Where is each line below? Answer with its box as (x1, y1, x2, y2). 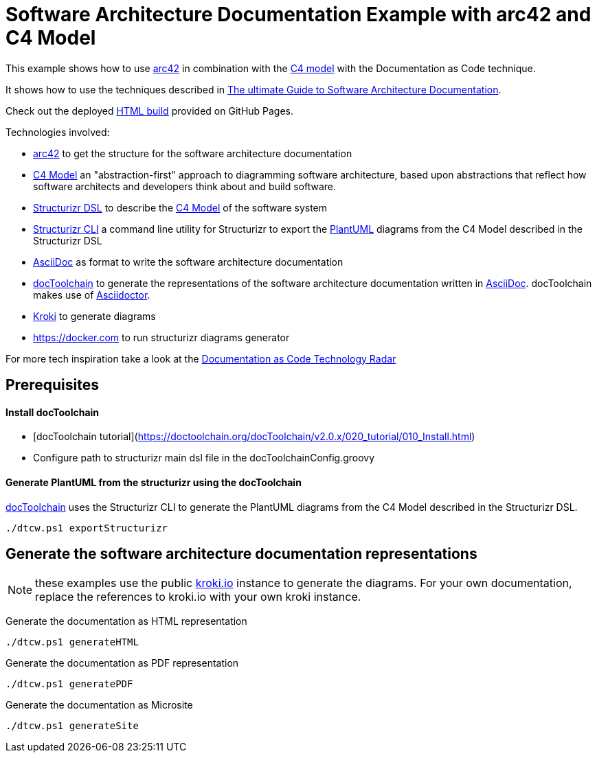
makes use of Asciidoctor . (33, 288, 150, 301)
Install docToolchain (5, 406, 100, 418)
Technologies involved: (5, 126, 110, 138)
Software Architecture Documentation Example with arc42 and (5, 3, 592, 26)
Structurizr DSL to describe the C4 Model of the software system (33, 201, 328, 214)
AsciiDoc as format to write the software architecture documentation (33, 255, 343, 268)
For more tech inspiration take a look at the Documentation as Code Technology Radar (5, 352, 396, 365)
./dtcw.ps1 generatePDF (5, 678, 133, 690)
